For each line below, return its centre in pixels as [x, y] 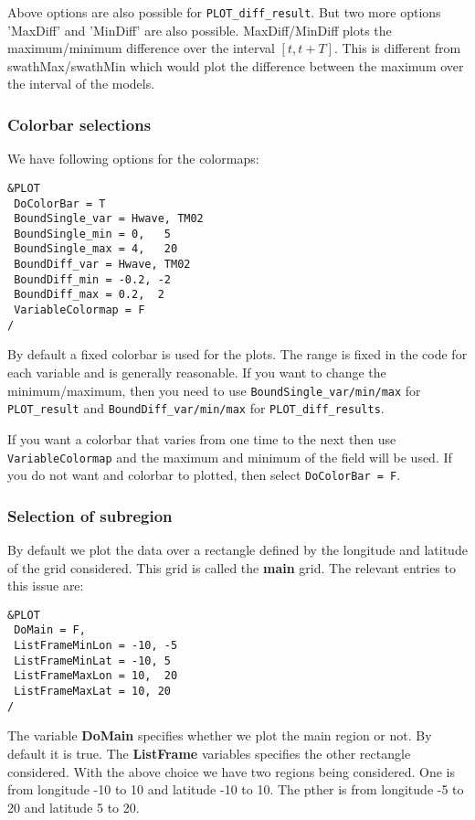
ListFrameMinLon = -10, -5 [96, 646]
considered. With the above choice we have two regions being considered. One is [231, 771]
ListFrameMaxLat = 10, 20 [92, 692]
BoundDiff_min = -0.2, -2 [92, 279]
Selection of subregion [90, 515]
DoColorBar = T [60, 203]
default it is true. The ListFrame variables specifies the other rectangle [209, 753]
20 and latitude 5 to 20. [74, 807]
